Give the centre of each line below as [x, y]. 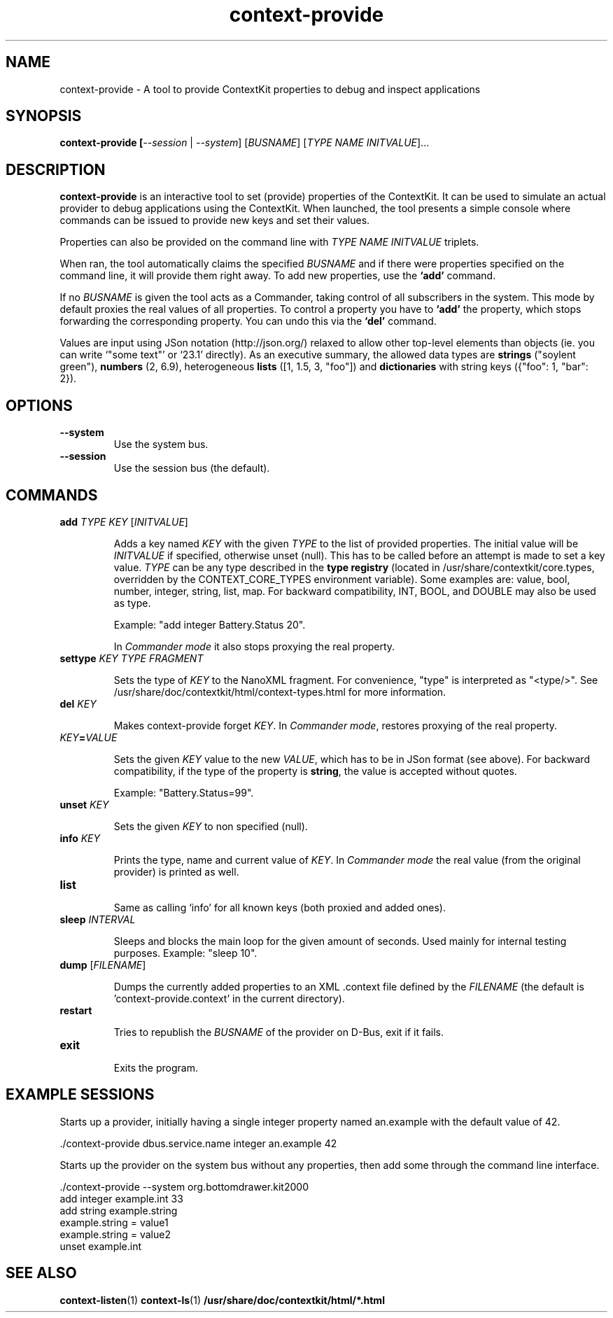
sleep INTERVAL [98, 919]
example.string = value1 [114, 1222]
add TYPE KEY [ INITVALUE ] [124, 521]
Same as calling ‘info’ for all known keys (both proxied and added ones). [280, 907]
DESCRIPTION [56, 169]
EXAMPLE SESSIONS [80, 1095]
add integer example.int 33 [121, 1198]
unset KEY [84, 804]
